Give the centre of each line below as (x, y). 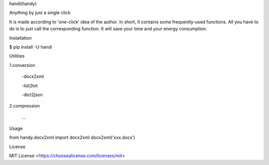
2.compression (24, 106)
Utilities (17, 56)
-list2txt (30, 85)
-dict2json (32, 95)
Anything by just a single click (40, 13)
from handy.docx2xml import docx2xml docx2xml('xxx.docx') (72, 137)
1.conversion (22, 65)
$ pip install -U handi (31, 47)
